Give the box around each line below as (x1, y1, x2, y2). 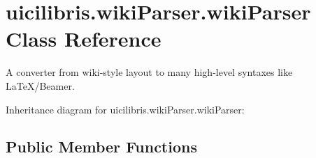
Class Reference (6, 24, 161, 53)
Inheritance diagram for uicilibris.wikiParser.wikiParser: (6, 102, 245, 116)
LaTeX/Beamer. (6, 78, 75, 93)
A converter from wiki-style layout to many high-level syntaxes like (6, 65, 293, 79)
